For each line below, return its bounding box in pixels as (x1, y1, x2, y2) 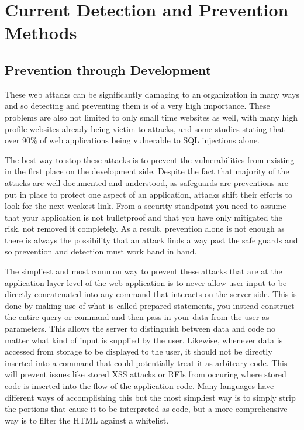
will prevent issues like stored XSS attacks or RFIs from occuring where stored (5, 368, 286, 380)
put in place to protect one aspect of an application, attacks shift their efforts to (5, 188, 292, 200)
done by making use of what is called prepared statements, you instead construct (5, 299, 295, 311)
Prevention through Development (5, 60, 212, 78)
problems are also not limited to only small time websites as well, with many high (5, 111, 298, 123)
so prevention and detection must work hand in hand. (5, 245, 197, 257)
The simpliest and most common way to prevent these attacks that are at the (5, 265, 282, 277)
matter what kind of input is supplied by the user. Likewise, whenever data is (5, 333, 283, 346)
